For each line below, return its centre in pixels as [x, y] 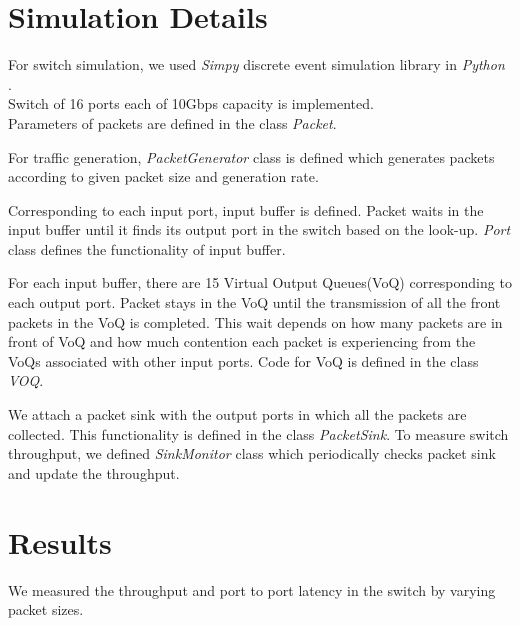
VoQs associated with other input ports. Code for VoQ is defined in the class [243, 360]
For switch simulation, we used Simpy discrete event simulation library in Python [256, 64]
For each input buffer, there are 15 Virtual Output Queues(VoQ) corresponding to [260, 282]
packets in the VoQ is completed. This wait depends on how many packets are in [255, 321]
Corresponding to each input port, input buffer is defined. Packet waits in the [246, 209]
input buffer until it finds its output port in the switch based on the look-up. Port [259, 229]
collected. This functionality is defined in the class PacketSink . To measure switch [258, 433]
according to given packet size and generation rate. [163, 176]
